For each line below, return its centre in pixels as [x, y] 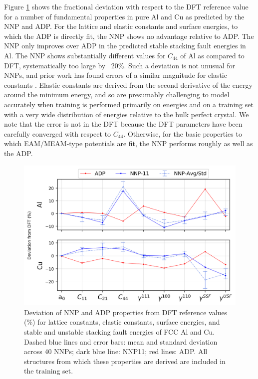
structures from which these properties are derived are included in [125, 361]
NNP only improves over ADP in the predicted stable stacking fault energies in [125, 46]
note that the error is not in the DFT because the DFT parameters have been [123, 124]
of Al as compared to [212, 55]
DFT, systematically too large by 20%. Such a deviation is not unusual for [120, 65]
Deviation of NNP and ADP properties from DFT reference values [126, 312]
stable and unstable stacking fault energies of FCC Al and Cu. [120, 332]
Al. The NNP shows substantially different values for [85, 55]
